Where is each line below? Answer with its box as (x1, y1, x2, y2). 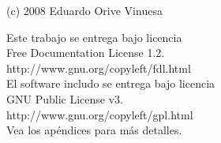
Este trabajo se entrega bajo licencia (6, 28, 182, 45)
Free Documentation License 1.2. (6, 44, 165, 61)
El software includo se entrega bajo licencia (6, 75, 215, 92)
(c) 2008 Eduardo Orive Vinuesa (6, 2, 163, 18)
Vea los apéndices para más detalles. (6, 122, 182, 138)
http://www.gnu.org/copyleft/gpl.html (6, 106, 193, 122)
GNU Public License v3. (6, 90, 123, 107)
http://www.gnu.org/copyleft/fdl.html (6, 59, 191, 76)
